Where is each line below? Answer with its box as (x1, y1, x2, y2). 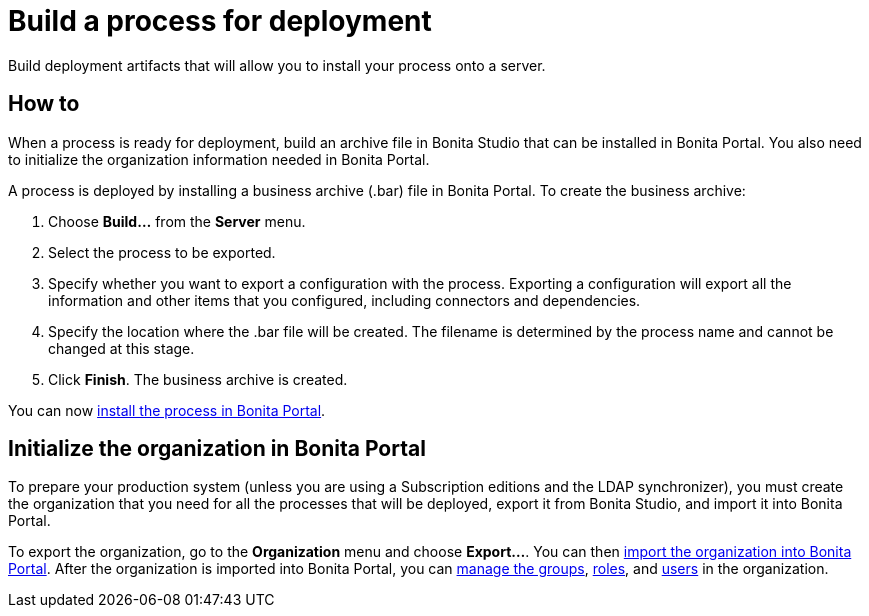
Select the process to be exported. (48, 243, 276, 261)
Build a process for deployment (8, 4, 432, 38)
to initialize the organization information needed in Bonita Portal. (8, 150, 430, 168)
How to (8, 91, 80, 117)
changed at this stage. (48, 339, 195, 357)
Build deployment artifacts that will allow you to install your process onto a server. (8, 56, 546, 74)
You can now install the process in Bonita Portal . (8, 401, 326, 419)
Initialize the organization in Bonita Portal (8, 436, 426, 462)
